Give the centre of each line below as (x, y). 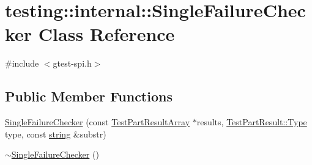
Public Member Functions (89, 96)
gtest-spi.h (72, 63)
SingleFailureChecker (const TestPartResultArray (98, 122)
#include (22, 63)
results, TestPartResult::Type (252, 122)
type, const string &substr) (56, 134)
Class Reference (106, 34)
